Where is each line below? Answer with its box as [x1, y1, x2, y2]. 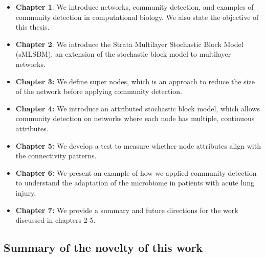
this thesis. [15, 21, 50, 32]
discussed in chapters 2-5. [15, 215, 96, 225]
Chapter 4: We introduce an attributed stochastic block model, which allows [15, 103, 260, 113]
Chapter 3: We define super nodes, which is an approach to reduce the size [15, 76, 255, 86]
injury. [15, 187, 36, 198]
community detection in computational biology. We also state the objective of [15, 11, 259, 22]
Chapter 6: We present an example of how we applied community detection [15, 167, 257, 178]
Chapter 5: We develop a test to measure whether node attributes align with [15, 140, 261, 151]
